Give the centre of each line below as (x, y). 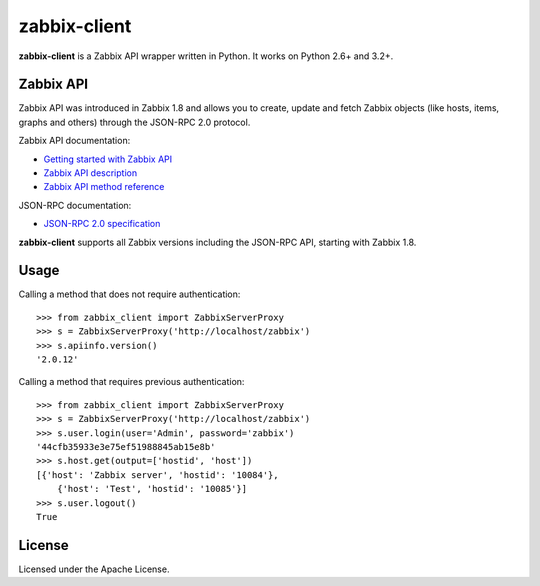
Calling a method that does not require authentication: (129, 294)
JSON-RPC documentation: (75, 205)
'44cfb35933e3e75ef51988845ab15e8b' (126, 446)
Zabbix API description (90, 173)
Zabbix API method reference (104, 187)
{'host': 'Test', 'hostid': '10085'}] (152, 489)
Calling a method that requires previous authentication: (131, 382)
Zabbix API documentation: (74, 141)
